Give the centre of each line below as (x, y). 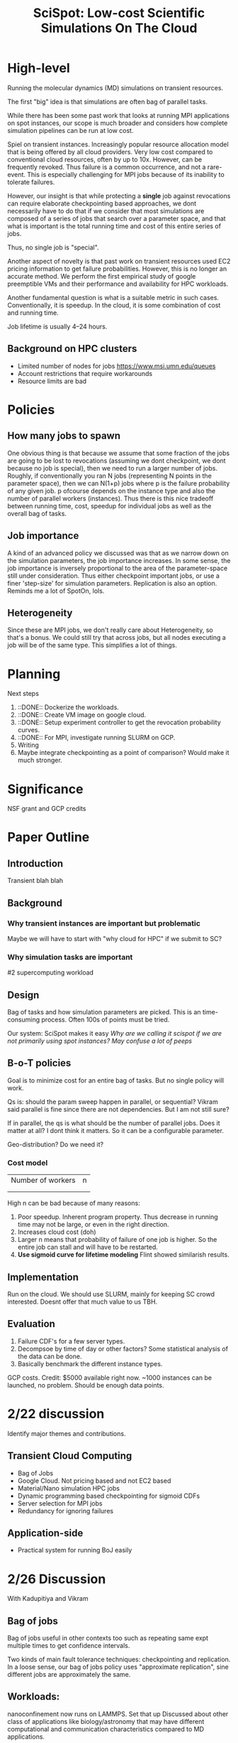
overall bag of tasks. (37, 513)
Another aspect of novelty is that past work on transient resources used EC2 (119, 261)
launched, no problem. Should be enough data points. (86, 1385)
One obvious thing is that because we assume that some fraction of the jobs (119, 453)
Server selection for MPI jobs (60, 1503)
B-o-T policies (39, 1063)
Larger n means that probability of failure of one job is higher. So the (117, 1240)
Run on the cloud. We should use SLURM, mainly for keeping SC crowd (111, 1294)
